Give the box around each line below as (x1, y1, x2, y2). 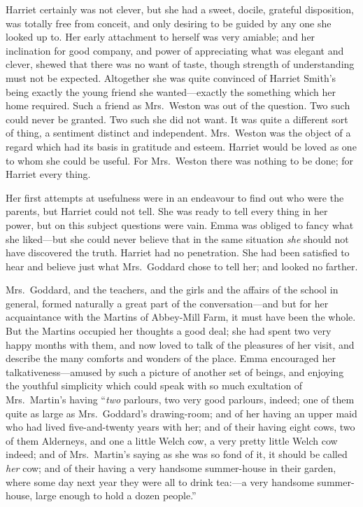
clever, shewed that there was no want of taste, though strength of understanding (6, 57, 355, 71)
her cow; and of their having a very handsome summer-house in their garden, (6, 461, 336, 475)
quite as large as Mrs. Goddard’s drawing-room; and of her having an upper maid (6, 405, 357, 420)
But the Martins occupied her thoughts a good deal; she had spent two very (6, 324, 332, 338)
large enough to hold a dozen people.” (35, 488, 197, 503)
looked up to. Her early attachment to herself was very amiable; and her (6, 29, 315, 44)
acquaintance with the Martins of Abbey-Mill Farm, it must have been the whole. (6, 310, 356, 324)
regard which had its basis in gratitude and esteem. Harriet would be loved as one (6, 139, 357, 153)
